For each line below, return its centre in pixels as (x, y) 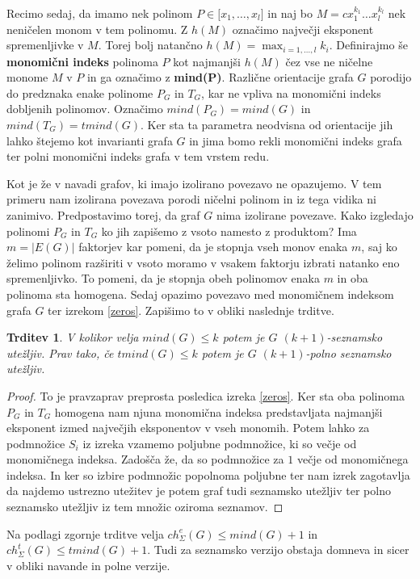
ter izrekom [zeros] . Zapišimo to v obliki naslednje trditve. (191, 310)
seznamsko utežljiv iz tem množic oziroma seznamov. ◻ (145, 507)
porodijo (391, 77)
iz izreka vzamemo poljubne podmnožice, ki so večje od (220, 443)
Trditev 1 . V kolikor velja (73, 337)
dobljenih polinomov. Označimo (85, 109)
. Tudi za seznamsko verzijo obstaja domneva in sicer (278, 550)
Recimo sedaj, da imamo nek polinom (100, 13)
